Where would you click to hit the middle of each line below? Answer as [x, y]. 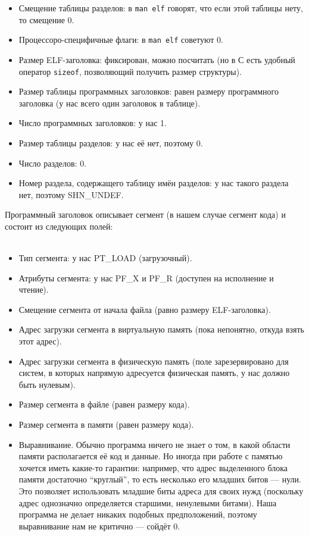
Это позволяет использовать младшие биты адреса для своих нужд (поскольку [161, 491]
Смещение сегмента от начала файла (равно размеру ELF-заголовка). [145, 309]
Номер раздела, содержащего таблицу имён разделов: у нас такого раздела [154, 183]
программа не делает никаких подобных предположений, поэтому [138, 514]
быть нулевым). [47, 384]
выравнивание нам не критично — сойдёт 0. [99, 526]
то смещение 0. [46, 19]
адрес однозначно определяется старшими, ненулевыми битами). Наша [148, 502]
